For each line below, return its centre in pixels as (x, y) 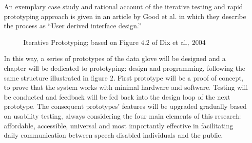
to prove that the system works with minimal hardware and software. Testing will (126, 87)
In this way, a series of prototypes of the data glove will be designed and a (115, 58)
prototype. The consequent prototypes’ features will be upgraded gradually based (125, 106)
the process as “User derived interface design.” (73, 26)
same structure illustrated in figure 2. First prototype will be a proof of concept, (124, 77)
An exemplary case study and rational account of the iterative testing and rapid (124, 6)
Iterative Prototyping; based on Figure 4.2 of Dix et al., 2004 (115, 42)
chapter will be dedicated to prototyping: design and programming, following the (125, 68)
